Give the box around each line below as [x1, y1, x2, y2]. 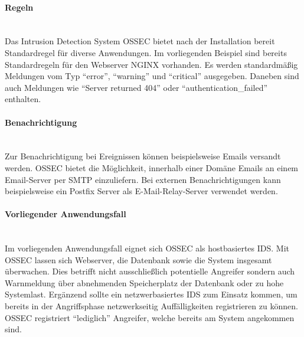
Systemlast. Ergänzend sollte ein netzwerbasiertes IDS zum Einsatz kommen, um [5, 288, 298, 300]
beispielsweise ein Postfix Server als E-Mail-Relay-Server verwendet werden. [5, 185, 278, 197]
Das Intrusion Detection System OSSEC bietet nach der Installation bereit [5, 35, 275, 47]
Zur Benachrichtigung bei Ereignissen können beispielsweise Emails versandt [5, 150, 281, 162]
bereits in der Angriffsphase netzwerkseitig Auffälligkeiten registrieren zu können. [5, 300, 298, 312]
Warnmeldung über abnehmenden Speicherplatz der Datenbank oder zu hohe [5, 276, 284, 289]
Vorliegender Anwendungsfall [5, 208, 126, 220]
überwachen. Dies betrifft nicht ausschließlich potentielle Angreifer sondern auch [5, 265, 295, 277]
